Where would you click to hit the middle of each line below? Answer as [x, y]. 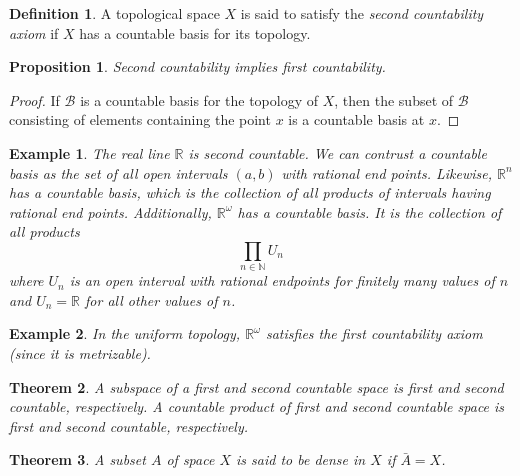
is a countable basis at [356, 119]
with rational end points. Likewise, [387, 172]
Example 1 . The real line [89, 152]
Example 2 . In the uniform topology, [125, 333]
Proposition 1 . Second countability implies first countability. [197, 66]
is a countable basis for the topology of [199, 99]
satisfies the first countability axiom [374, 333]
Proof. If [34, 99]
